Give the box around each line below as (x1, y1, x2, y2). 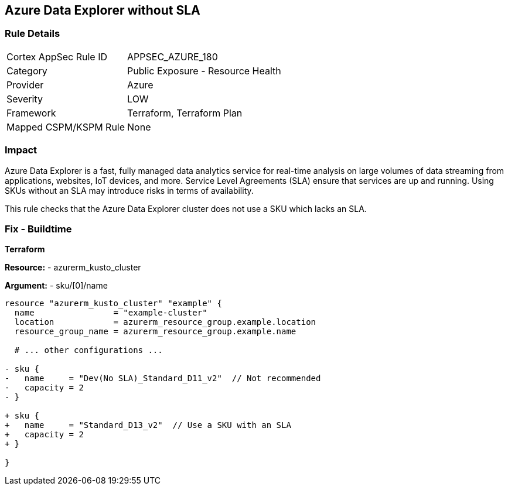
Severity (6, 92, 43, 105)
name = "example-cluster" (14, 308, 207, 318)
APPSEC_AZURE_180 (127, 50, 218, 63)
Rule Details (5, 28, 60, 40)
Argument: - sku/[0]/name (5, 280, 108, 291)
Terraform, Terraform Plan (127, 107, 243, 119)
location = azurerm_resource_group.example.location (14, 317, 316, 327)
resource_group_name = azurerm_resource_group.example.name (14, 327, 296, 337)
